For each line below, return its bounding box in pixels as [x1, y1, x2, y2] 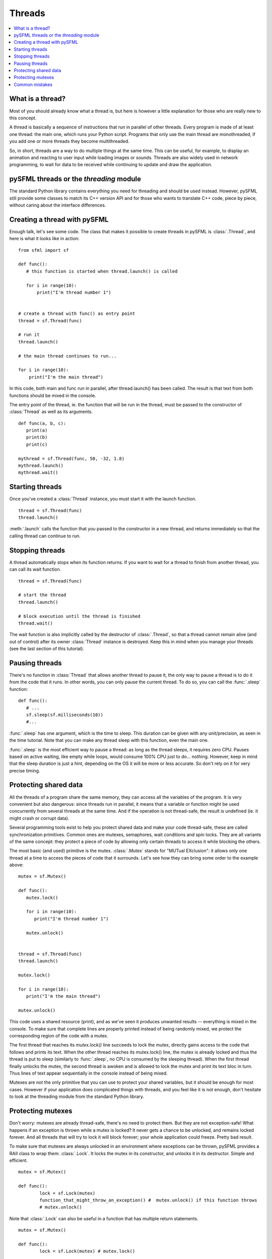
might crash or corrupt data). [9, 815, 70, 821]
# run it [18, 332, 40, 337]
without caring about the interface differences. [9, 202, 106, 208]
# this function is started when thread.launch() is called [26, 268, 178, 274]
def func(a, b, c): [18, 421, 66, 426]
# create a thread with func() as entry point [18, 311, 135, 317]
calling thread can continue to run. [9, 533, 81, 539]
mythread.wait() [18, 470, 58, 475]
